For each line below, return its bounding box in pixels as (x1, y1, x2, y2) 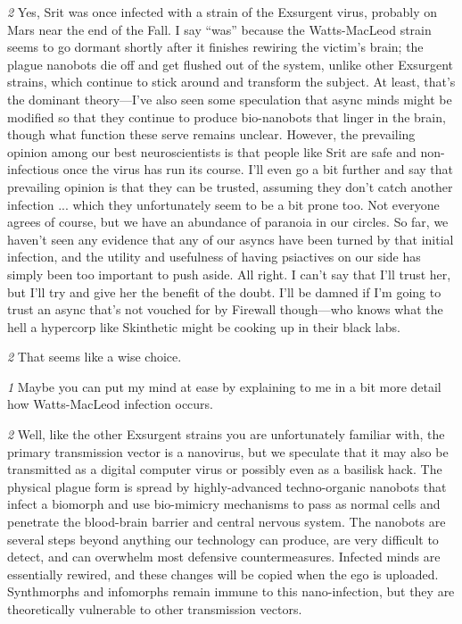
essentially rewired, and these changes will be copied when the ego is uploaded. (7, 564, 439, 583)
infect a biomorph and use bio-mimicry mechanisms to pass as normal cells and (7, 495, 441, 513)
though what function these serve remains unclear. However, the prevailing (7, 125, 416, 144)
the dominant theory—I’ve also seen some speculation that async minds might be (7, 89, 452, 108)
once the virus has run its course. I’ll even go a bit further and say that (62, 160, 453, 179)
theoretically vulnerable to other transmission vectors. (7, 600, 302, 618)
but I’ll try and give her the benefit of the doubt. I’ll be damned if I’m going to (7, 282, 441, 301)
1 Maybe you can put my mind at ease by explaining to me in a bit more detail (7, 377, 441, 395)
